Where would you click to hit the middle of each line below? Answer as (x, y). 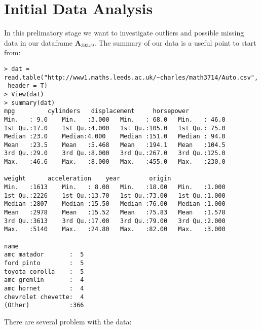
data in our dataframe (39, 42)
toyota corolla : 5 (44, 271)
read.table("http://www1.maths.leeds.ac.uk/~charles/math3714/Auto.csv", (131, 77)
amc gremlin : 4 (44, 280)
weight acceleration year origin (88, 179)
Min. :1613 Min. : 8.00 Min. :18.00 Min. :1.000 (115, 187)
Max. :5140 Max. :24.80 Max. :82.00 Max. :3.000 (115, 229)
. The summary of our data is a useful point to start (175, 42)
